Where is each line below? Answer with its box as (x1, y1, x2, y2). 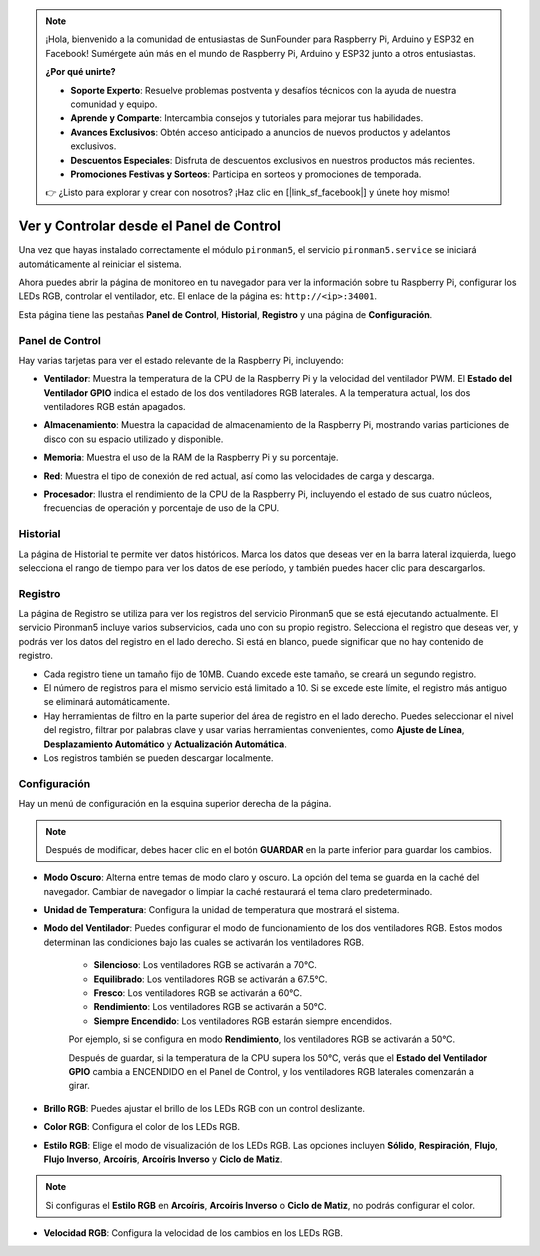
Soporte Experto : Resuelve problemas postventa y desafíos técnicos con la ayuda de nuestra (70, 84, 457, 96)
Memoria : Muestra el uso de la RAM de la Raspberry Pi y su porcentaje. (43, 451, 339, 464)
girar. (68, 1080, 90, 1092)
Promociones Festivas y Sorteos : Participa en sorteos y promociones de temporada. (70, 168, 422, 180)
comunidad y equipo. (70, 98, 158, 110)
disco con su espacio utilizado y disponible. (43, 433, 224, 445)
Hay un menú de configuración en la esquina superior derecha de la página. (18, 798, 332, 810)
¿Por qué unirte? (45, 66, 116, 78)
